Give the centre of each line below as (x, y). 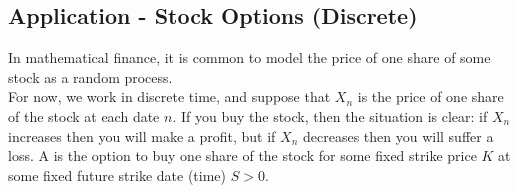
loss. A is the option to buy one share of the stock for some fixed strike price (242, 155)
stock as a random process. (90, 76)
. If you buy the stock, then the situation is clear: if (330, 115)
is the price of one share (430, 96)
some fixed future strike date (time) (117, 174)
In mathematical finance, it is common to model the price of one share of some (249, 57)
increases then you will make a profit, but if (142, 135)
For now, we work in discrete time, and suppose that (169, 96)
